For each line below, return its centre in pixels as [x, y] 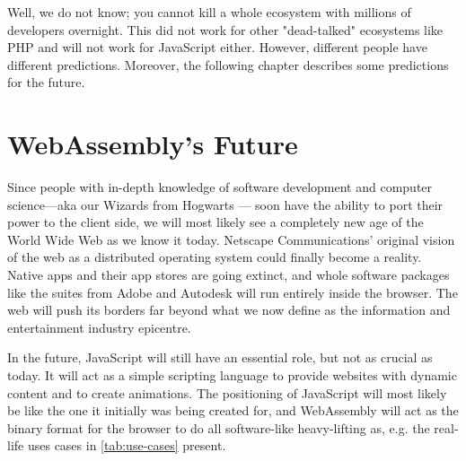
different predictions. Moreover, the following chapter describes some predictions [228, 64]
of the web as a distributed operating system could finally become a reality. [215, 257]
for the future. [46, 82]
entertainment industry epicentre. [99, 327]
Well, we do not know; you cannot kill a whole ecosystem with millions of [209, 12]
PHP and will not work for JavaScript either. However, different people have [217, 47]
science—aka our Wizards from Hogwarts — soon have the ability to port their [225, 204]
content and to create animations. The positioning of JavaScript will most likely [227, 392]
